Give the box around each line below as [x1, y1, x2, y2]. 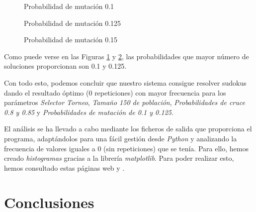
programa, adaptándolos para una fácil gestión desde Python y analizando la [4, 133, 237, 143]
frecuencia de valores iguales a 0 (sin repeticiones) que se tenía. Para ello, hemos [4, 143, 249, 153]
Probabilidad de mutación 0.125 [24, 17, 121, 28]
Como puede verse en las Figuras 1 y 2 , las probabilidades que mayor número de [4, 51, 249, 61]
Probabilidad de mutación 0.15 [24, 34, 118, 45]
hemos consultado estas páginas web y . [4, 162, 125, 173]
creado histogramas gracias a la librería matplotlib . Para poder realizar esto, [4, 153, 234, 163]
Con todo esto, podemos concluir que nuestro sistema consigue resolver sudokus [4, 77, 247, 88]
